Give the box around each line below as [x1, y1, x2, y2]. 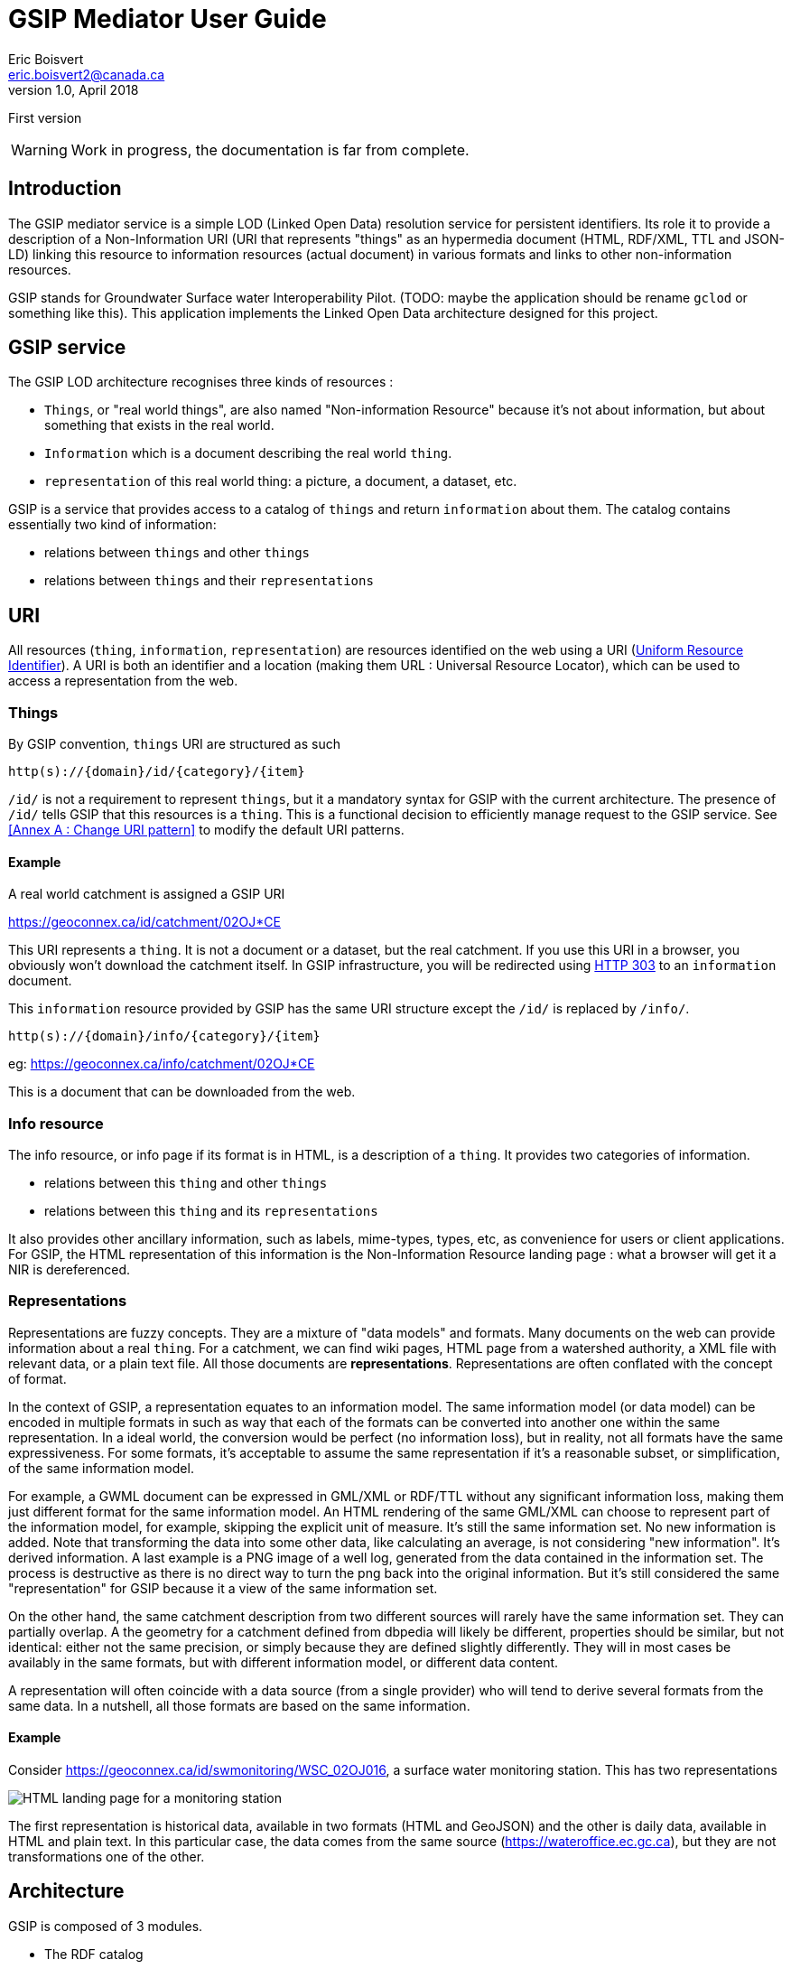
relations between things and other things [44, 545, 311, 561]
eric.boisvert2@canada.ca [8, 66, 165, 82]
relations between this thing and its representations [44, 1203, 378, 1218]
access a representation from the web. [8, 673, 238, 689]
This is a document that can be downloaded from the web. [8, 1084, 356, 1100]
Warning [11, 140, 68, 159]
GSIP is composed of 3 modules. [8, 1918, 203, 1934]
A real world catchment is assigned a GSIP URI [8, 886, 285, 902]
